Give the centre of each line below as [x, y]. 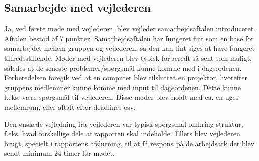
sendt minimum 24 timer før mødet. [59, 153]
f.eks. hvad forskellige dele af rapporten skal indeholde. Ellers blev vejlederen [122, 134]
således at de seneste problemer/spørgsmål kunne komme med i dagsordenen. [123, 67]
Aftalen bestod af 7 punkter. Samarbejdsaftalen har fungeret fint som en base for [129, 38]
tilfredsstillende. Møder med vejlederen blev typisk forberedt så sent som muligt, [128, 57]
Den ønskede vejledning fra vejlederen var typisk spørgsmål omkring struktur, [124, 124]
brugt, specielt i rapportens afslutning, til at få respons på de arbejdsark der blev [129, 143]
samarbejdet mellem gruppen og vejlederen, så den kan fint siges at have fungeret [129, 48]
